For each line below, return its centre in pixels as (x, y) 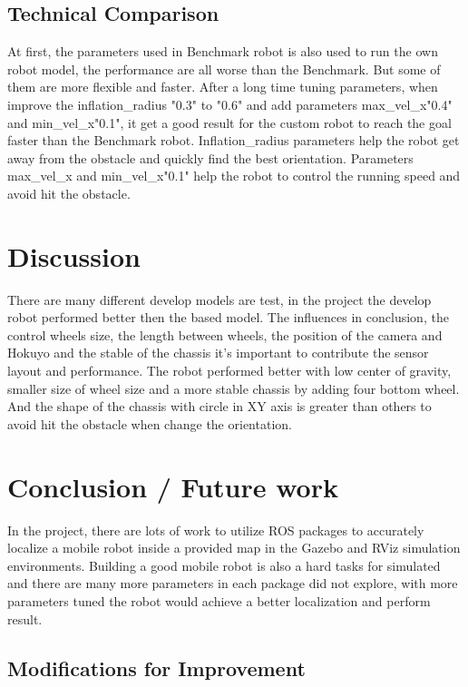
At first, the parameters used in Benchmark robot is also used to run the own (223, 51)
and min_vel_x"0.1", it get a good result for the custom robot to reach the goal (229, 122)
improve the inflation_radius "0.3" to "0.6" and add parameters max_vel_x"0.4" (230, 104)
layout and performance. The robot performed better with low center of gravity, (229, 371)
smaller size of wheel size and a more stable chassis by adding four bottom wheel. (234, 388)
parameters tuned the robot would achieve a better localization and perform (219, 600)
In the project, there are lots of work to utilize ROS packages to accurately (216, 530)
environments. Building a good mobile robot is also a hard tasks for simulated (224, 565)
